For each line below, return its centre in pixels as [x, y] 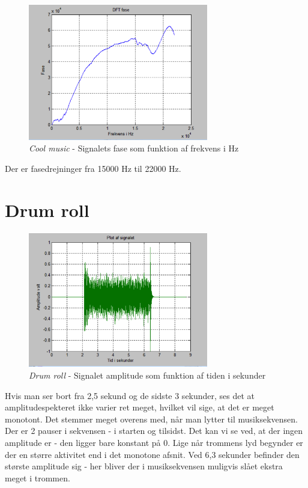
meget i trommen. [38, 477]
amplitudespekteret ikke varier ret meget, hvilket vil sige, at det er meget [140, 407]
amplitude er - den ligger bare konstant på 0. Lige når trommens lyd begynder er [154, 442]
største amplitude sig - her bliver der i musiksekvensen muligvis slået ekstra [144, 466]
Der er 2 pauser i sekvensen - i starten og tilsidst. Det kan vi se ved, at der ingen [154, 431]
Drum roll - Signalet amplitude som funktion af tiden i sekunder [147, 375]
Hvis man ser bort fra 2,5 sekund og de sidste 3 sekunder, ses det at [130, 395]
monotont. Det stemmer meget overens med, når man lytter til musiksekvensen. [151, 419]
